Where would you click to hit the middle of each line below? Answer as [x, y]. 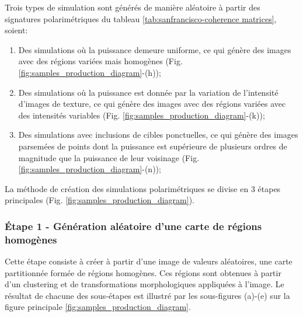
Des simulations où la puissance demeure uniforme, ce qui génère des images [155, 49]
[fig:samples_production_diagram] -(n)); [90, 169]
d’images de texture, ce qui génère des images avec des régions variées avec [152, 104]
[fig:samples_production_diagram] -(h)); [90, 72]
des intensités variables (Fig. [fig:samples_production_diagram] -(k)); [142, 115]
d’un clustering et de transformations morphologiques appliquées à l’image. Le [144, 284]
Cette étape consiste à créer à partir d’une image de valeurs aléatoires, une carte [149, 261]
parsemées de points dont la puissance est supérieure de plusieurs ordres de [153, 146]
